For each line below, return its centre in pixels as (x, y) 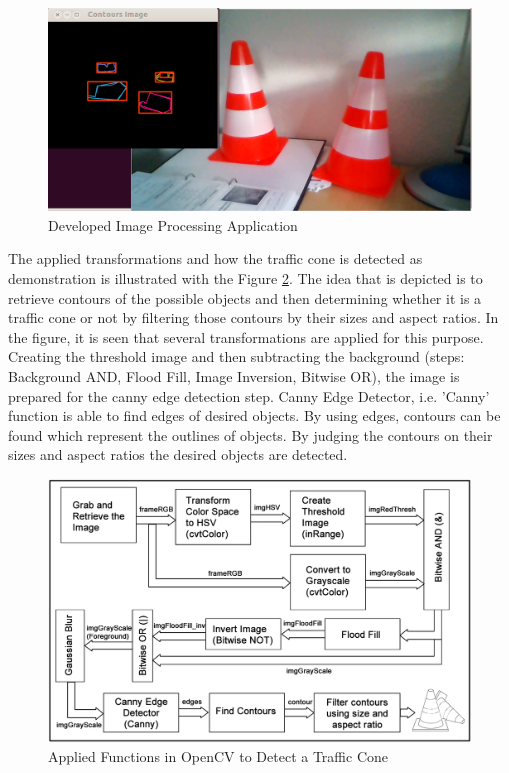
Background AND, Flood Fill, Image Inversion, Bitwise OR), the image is (234, 376)
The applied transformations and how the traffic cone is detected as (215, 258)
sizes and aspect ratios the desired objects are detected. (178, 454)
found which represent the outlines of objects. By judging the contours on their (250, 434)
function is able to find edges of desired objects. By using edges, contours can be (254, 415)
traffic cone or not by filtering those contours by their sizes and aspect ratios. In (253, 317)
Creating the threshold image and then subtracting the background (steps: (236, 356)
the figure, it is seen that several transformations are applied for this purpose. (246, 336)
